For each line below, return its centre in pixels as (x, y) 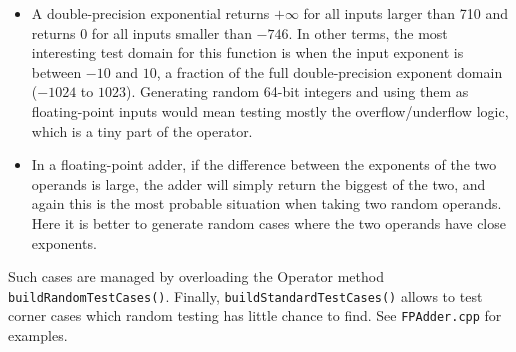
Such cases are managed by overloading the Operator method (196, 276)
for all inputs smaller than (171, 32)
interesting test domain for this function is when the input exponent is (247, 52)
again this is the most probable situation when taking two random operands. (266, 203)
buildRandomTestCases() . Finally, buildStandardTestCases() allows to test (245, 295)
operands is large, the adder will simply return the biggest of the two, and (258, 183)
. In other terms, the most (368, 32)
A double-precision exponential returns (150, 13)
